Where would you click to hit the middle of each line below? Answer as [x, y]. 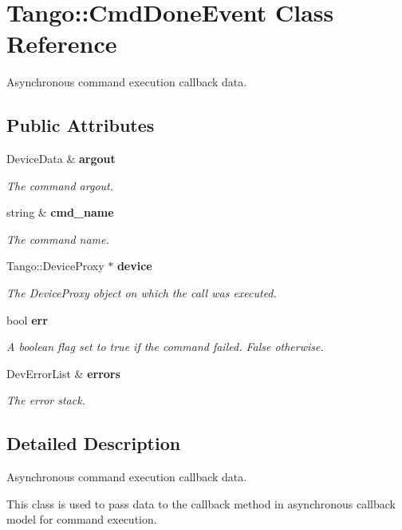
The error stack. [46, 400]
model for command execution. [82, 519]
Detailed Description [94, 443]
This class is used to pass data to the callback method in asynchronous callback [201, 503]
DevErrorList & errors [63, 373]
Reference [62, 44]
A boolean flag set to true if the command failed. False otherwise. [165, 347]
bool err [27, 319]
